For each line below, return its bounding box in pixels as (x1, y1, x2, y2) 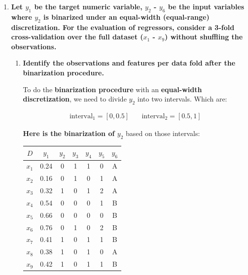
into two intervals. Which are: (137, 94, 227, 104)
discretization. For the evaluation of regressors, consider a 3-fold (11, 22, 235, 32)
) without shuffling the (165, 32, 243, 42)
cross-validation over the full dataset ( (11, 32, 143, 42)
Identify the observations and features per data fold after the (23, 58, 236, 68)
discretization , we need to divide (23, 94, 127, 104)
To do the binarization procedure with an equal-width (23, 84, 202, 94)
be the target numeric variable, (34, 1, 142, 11)
